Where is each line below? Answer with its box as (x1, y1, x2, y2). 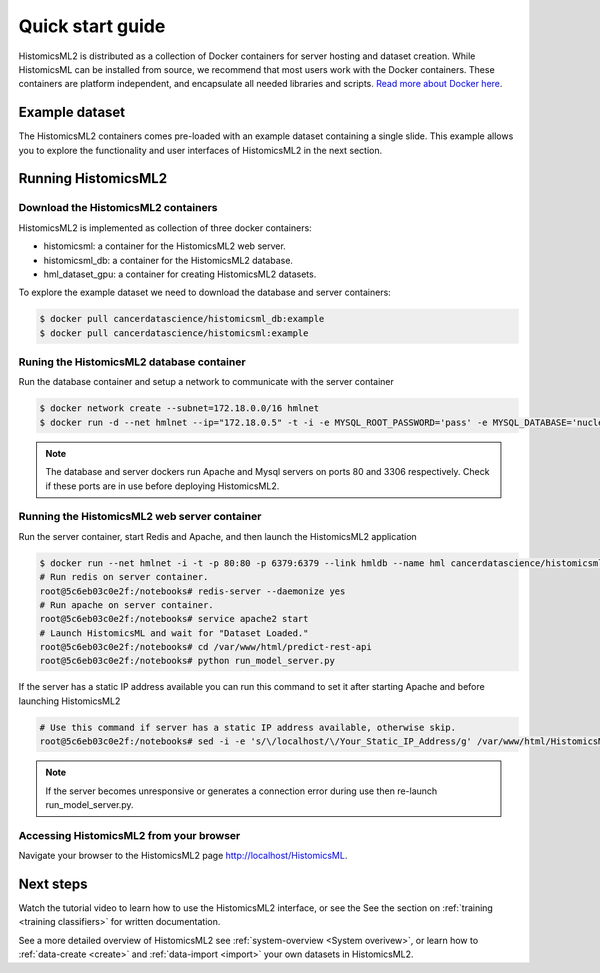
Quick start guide (18, 15, 166, 37)
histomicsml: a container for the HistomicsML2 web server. (43, 240, 287, 252)
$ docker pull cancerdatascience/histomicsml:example (39, 327, 309, 339)
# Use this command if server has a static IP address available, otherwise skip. (39, 721, 457, 733)
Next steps (18, 875, 88, 892)
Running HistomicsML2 (18, 170, 168, 187)
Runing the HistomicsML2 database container (18, 355, 246, 369)
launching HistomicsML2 (18, 695, 121, 707)
